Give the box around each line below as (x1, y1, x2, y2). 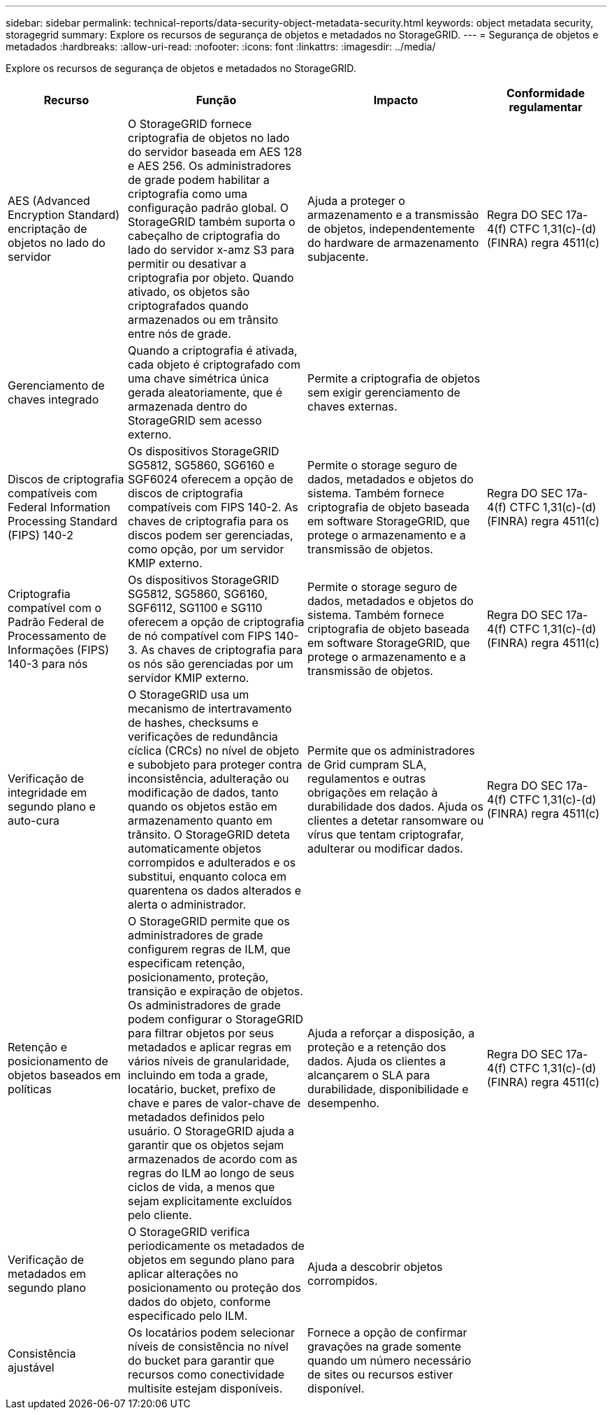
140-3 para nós (8, 657, 88, 671)
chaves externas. (307, 399, 398, 413)
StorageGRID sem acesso (128, 413, 262, 427)
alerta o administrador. (128, 897, 247, 911)
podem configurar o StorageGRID (128, 1012, 304, 1026)
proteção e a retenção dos (307, 1040, 446, 1054)
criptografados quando (128, 299, 249, 313)
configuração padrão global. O (128, 201, 289, 215)
